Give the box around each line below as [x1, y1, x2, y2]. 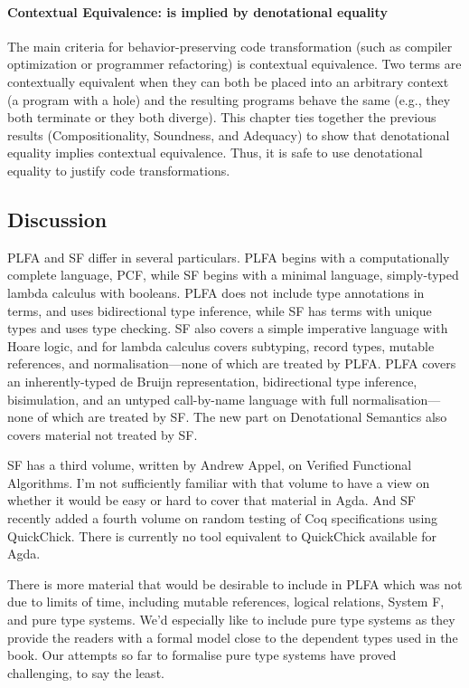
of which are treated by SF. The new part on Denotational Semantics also [37, 407, 447, 426]
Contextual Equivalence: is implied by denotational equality [7, 2, 388, 21]
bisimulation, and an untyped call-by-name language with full [7, 389, 349, 408]
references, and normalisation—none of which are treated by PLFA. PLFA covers [7, 354, 456, 373]
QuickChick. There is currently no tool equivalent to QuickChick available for [7, 526, 437, 545]
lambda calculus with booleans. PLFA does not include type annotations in [7, 282, 425, 301]
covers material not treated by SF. [7, 425, 198, 444]
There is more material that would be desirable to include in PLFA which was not [7, 574, 463, 593]
